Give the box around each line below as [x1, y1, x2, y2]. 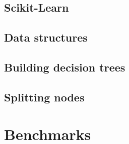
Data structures [4, 29, 88, 45]
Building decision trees [4, 59, 125, 75]
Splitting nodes [4, 89, 85, 104]
